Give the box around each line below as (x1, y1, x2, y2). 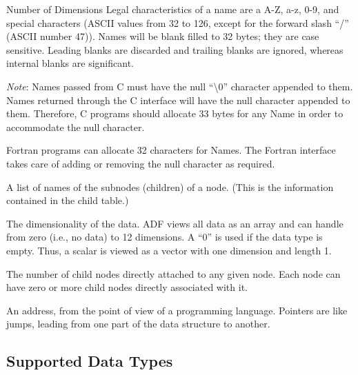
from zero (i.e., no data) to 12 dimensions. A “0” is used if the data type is (6, 230, 323, 244)
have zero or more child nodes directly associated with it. (6, 280, 248, 294)
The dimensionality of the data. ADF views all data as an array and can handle (6, 216, 344, 230)
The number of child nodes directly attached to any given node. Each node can (6, 266, 341, 281)
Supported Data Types (6, 350, 173, 372)
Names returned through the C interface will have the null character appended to (6, 92, 350, 107)
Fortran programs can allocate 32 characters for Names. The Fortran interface (6, 143, 336, 157)
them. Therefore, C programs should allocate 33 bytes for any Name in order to (6, 106, 344, 121)
